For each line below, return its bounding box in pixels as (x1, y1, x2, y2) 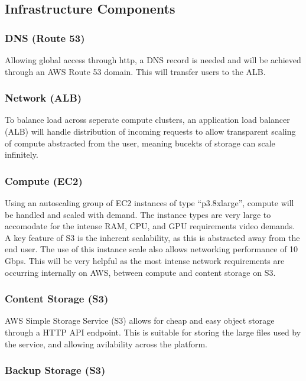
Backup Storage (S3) (5, 363, 106, 377)
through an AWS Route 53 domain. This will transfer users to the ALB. (5, 65, 266, 77)
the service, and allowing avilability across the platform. (5, 337, 207, 350)
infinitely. (5, 148, 38, 161)
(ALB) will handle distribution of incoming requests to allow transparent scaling (5, 125, 296, 137)
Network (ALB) (5, 90, 82, 105)
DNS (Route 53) (5, 30, 85, 45)
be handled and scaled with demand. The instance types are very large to (5, 208, 271, 220)
